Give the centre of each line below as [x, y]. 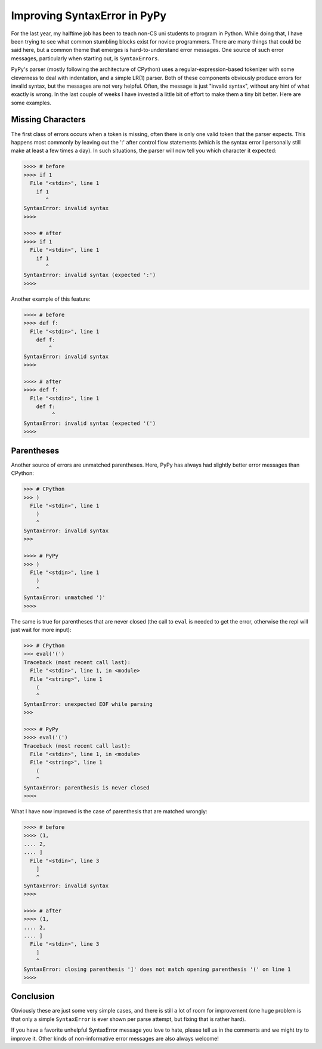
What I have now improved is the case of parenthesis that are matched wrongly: [109, 811]
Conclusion [33, 996]
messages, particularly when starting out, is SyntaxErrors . [85, 58]
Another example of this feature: [51, 299]
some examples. [31, 103]
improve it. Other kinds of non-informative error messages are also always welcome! [115, 1038]
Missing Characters [48, 120]
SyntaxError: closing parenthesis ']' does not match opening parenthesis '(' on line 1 [157, 969]
